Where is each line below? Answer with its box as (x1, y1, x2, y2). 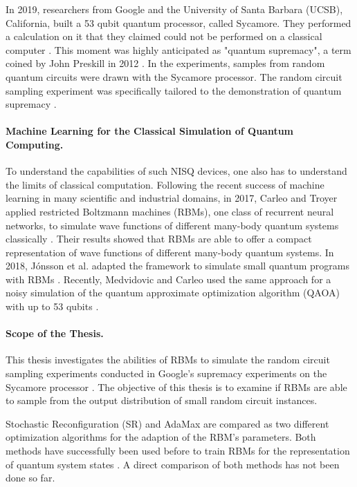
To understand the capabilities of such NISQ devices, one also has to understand (6, 164, 347, 178)
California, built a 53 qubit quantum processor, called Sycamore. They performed (6, 15, 351, 30)
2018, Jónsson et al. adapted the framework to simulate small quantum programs (6, 258, 349, 273)
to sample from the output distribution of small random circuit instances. (6, 393, 318, 408)
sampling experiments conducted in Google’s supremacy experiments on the (6, 366, 327, 381)
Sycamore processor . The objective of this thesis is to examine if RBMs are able (6, 379, 347, 394)
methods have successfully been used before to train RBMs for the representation (6, 443, 350, 458)
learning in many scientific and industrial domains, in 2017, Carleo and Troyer (6, 191, 338, 205)
